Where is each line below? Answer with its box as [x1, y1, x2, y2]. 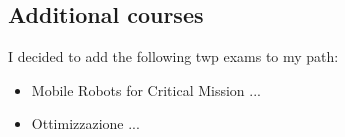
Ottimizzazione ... [31, 113, 140, 134]
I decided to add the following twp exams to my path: [8, 46, 339, 67]
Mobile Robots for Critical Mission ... [31, 79, 261, 100]
